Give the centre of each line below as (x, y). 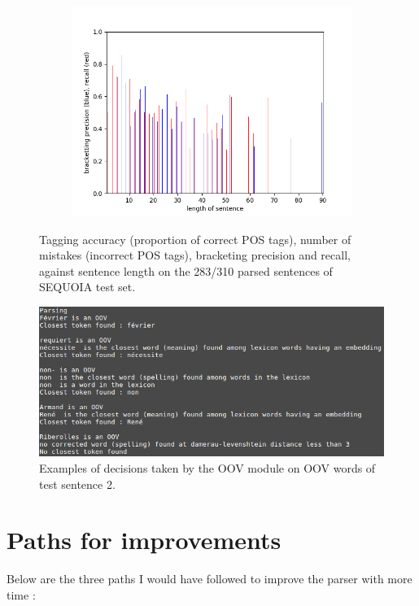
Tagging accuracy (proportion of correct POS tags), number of (195, 239)
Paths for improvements (144, 540)
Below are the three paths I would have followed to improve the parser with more (209, 579)
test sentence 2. (77, 484)
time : (21, 594)
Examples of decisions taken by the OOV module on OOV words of (207, 468)
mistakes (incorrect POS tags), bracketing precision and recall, (195, 255)
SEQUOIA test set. (87, 287)
